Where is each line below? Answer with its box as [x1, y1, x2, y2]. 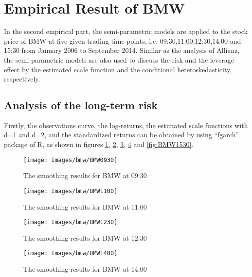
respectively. [4, 74, 40, 84]
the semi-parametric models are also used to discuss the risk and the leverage [4, 54, 234, 65]
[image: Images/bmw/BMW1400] [23, 250, 118, 257]
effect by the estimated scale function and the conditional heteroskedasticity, [4, 64, 232, 74]
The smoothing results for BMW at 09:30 [23, 170, 147, 180]
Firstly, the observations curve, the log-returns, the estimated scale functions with [4, 120, 248, 130]
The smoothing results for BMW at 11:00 [23, 201, 147, 212]
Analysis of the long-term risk [4, 98, 158, 113]
